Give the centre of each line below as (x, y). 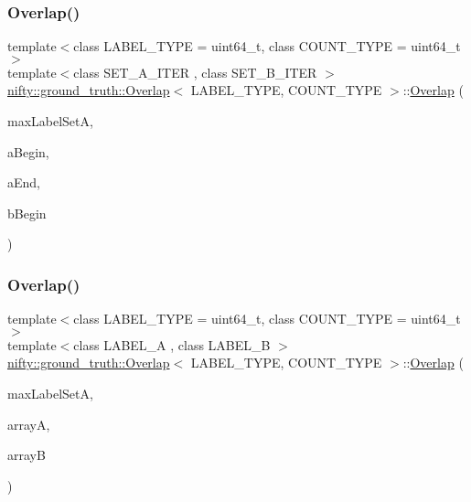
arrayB (27, 455)
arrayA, (29, 424)
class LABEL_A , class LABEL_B (172, 344)
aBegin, (28, 151)
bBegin (27, 213)
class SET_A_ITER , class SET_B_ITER (195, 72)
